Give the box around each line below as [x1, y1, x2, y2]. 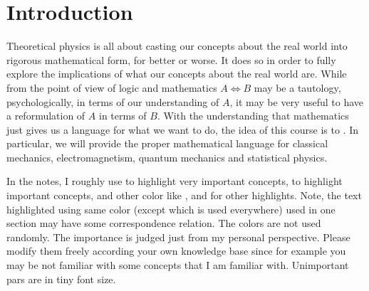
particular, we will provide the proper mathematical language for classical [6, 136, 328, 151]
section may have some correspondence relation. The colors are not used [6, 216, 321, 231]
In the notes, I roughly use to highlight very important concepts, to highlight [6, 174, 343, 189]
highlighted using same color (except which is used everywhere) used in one [6, 201, 336, 216]
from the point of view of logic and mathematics [6, 80, 217, 95]
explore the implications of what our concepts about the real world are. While [6, 66, 347, 81]
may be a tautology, [254, 80, 341, 95]
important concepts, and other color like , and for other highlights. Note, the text [6, 188, 362, 203]
